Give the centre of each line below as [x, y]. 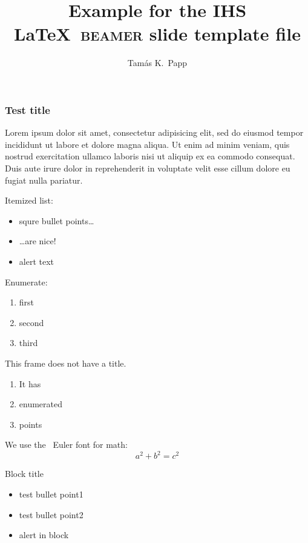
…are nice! [38, 241]
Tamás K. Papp [157, 63]
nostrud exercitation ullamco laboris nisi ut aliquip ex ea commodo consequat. [150, 156]
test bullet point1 [51, 494]
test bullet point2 [51, 514]
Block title [24, 474]
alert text [37, 261]
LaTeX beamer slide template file [157, 34]
